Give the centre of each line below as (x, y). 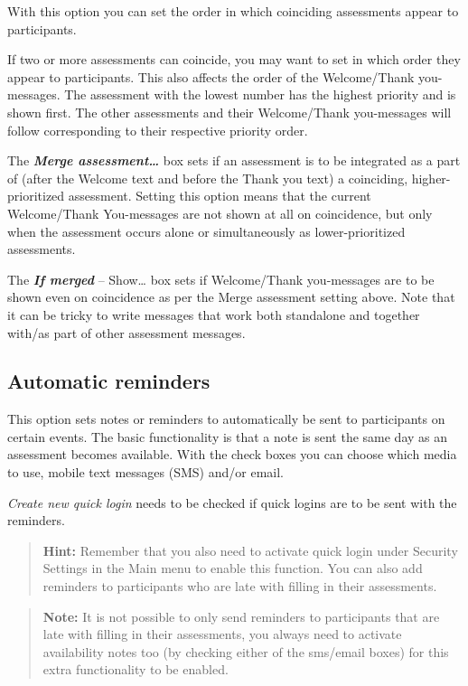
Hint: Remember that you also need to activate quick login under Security (250, 550)
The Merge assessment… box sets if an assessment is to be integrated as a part (234, 160)
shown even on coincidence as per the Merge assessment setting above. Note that (231, 297)
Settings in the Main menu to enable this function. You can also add (233, 568)
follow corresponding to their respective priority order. (158, 130)
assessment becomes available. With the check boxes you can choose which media (232, 454)
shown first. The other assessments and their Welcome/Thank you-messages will (229, 112)
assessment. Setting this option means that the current (220, 196)
